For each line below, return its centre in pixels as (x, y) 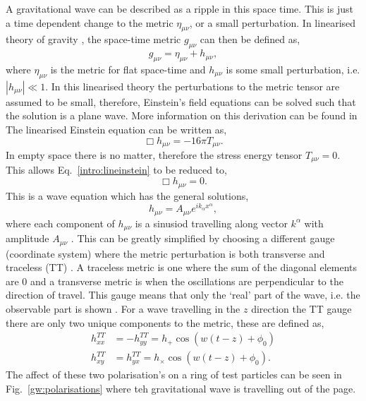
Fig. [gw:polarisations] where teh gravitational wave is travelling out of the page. (181, 388)
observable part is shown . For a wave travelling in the (123, 308)
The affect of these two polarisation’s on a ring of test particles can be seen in (174, 375)
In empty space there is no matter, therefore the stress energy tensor (154, 155)
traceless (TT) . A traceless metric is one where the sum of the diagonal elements (181, 267)
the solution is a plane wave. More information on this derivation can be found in (182, 115)
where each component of (60, 223)
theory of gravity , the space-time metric (93, 39)
